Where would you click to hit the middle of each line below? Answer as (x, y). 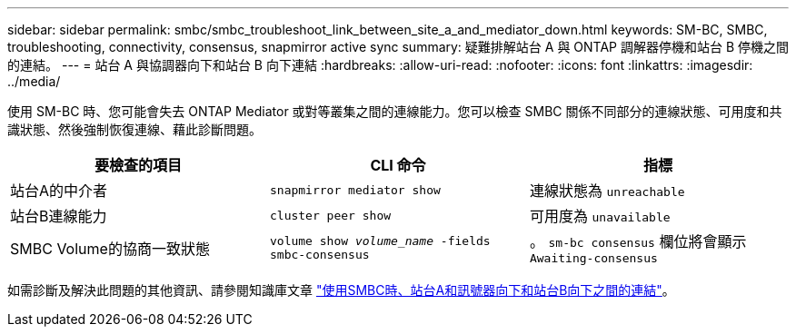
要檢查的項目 (138, 165)
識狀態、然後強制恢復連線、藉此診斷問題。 (134, 129)
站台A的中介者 (59, 191)
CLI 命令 (398, 165)
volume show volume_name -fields (380, 241)
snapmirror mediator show (355, 190)
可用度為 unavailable (600, 216)
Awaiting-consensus (593, 258)
